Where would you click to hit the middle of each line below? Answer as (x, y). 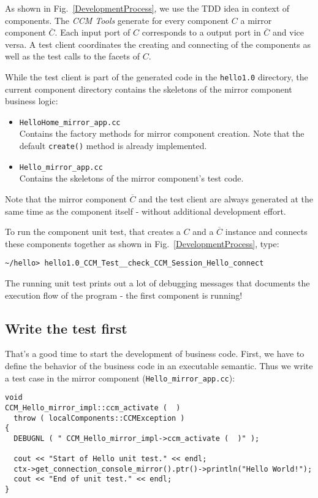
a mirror (256, 20)
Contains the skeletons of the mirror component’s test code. (131, 178)
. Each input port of (93, 32)
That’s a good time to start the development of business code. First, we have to (155, 354)
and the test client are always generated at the (226, 198)
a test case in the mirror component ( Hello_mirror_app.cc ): (120, 377)
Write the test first (66, 328)
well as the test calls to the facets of (72, 56)
